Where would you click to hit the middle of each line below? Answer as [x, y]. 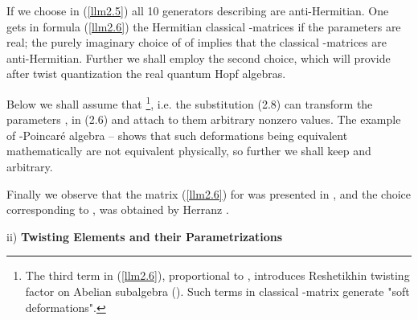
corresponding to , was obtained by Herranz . [118, 209]
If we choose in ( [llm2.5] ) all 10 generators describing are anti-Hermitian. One [198, 10]
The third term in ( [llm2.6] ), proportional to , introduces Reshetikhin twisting [217, 275]
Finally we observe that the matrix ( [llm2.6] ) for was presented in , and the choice [209, 193]
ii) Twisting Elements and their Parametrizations [145, 236]
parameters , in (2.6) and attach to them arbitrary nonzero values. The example [204, 119]
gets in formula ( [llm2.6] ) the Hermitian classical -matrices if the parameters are [204, 26]
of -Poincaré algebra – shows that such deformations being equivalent [177, 135]
